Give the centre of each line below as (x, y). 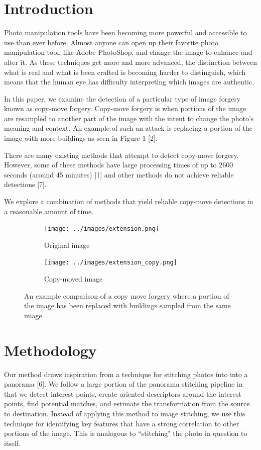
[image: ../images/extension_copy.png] (111, 263)
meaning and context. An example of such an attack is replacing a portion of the (128, 128)
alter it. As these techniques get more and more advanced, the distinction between (130, 62)
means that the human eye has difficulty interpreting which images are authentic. (129, 82)
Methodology (50, 350)
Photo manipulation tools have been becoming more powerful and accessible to (125, 32)
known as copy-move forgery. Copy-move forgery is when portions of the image (125, 108)
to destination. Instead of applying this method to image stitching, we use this (125, 413)
